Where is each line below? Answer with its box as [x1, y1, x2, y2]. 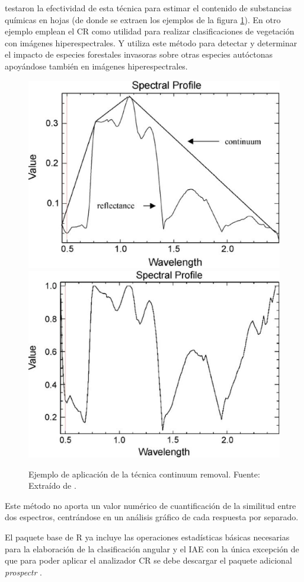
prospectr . [5, 565, 42, 578]
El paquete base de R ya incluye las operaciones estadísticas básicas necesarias [5, 530, 290, 543]
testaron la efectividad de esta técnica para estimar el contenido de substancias [5, 2, 292, 14]
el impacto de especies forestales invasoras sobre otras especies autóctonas [5, 48, 273, 61]
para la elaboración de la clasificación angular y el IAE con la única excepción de [5, 542, 299, 555]
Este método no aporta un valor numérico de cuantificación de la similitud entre [5, 499, 296, 511]
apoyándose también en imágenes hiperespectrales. [5, 59, 188, 72]
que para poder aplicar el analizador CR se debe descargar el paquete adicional [5, 554, 292, 567]
